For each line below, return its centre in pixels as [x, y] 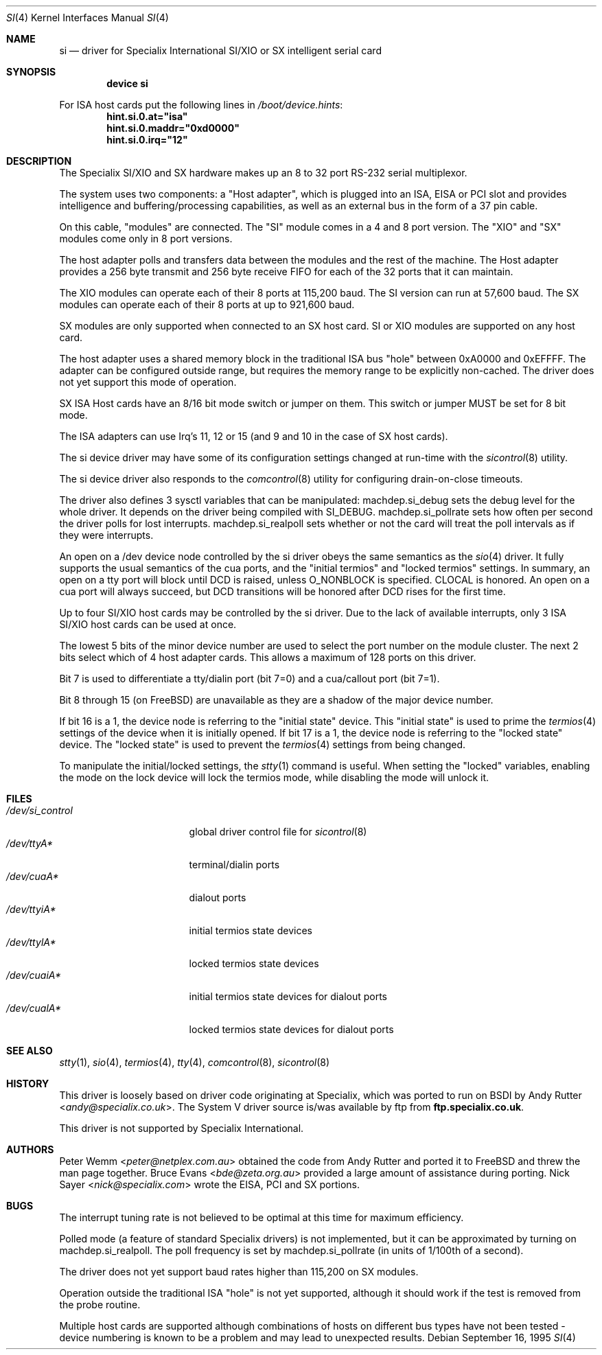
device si [127, 83]
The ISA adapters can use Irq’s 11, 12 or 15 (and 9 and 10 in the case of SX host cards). [254, 436]
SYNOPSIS [31, 72]
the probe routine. [100, 1305]
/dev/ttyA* [30, 843]
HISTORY [28, 1084]
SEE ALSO [30, 1051]
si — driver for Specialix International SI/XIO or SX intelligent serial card [220, 50]
